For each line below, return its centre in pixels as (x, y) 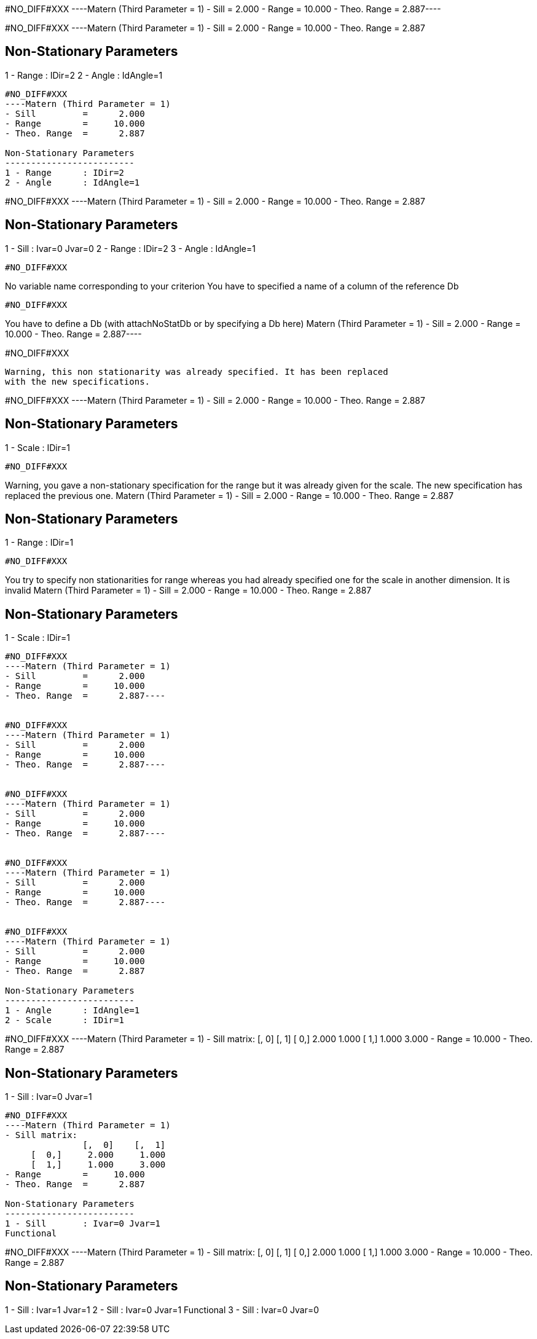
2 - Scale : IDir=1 (65, 1020)
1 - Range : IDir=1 (39, 543)
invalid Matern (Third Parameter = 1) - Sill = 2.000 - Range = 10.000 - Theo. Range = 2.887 (188, 591)
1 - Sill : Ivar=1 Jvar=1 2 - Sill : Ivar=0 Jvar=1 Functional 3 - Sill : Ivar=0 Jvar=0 (162, 1310)
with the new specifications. (78, 381)
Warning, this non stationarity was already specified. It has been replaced (197, 371)
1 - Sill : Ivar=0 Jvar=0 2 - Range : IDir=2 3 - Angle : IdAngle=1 (130, 248)
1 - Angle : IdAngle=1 (73, 1011)
